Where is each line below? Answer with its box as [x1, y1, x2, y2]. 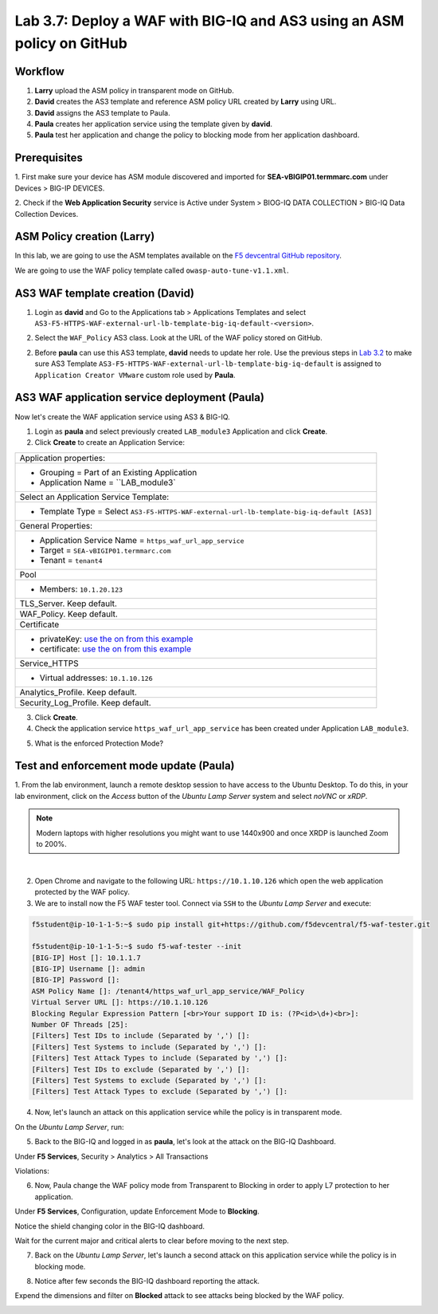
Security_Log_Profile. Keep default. [19, 697, 151, 708]
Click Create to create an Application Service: [34, 438, 186, 447]
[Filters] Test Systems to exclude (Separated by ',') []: [31, 1076, 267, 1084]
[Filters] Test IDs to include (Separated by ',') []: [31, 1031, 250, 1041]
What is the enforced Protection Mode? [34, 738, 163, 748]
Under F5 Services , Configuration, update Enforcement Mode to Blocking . [14, 1206, 260, 1216]
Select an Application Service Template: [19, 491, 170, 502]
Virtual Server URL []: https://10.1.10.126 [31, 997, 209, 1007]
